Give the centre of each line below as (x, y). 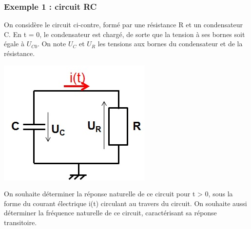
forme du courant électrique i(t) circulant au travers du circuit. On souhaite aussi (125, 203)
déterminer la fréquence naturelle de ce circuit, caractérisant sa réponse (110, 213)
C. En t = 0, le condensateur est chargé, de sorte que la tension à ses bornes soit (125, 34)
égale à (14, 44)
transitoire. (20, 222)
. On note (52, 44)
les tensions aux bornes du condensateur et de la (170, 44)
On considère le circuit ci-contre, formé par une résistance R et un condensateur (123, 25)
